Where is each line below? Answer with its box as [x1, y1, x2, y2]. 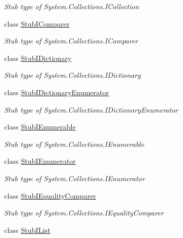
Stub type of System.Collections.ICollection [4, 1, 139, 11]
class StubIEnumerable [4, 121, 76, 132]
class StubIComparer [4, 18, 70, 29]
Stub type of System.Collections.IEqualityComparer [4, 207, 164, 218]
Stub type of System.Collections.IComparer [4, 35, 138, 46]
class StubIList [4, 224, 51, 235]
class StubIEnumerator [4, 156, 76, 166]
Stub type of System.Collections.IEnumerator [4, 172, 145, 183]
